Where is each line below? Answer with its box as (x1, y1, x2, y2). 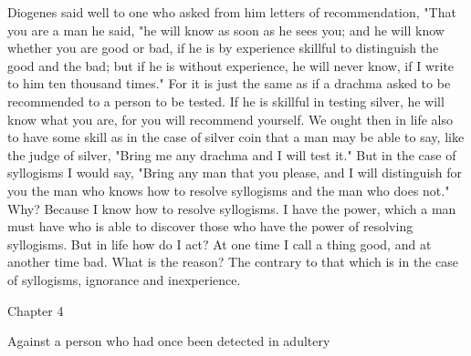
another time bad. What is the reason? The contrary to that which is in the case (7, 252, 458, 271)
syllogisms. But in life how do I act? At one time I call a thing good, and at (7, 234, 432, 253)
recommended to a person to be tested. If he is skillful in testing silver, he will (7, 91, 445, 110)
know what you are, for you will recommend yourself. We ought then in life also (7, 109, 453, 128)
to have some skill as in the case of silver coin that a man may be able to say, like (7, 127, 465, 147)
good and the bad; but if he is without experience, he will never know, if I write (7, 56, 455, 75)
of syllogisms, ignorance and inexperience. (7, 270, 241, 289)
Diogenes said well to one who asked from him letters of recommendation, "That (7, 3, 456, 21)
